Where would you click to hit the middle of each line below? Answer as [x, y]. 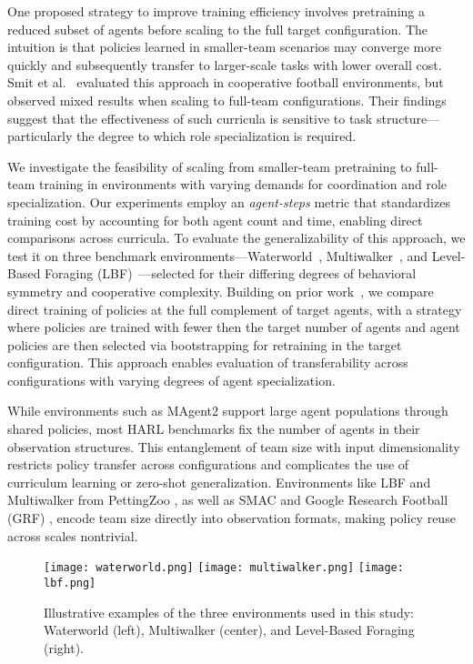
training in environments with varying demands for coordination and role [243, 184]
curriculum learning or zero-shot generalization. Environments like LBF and [219, 482]
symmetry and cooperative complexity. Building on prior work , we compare [221, 291]
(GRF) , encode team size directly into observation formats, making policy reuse [231, 518]
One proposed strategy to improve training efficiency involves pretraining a [216, 11]
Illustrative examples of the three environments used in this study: [229, 612]
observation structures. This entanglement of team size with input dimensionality [234, 446]
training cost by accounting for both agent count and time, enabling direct [215, 220]
